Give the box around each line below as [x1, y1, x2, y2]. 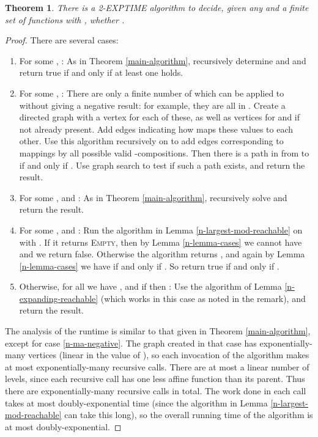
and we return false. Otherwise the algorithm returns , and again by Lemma [19, 248, 305, 260]
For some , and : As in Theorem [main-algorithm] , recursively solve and [19, 191, 287, 204]
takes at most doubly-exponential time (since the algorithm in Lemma [5, 396, 268, 409]
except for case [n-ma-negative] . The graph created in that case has [5, 336, 257, 349]
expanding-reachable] [19, 292, 98, 304]
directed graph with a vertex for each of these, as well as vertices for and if [19, 111, 300, 123]
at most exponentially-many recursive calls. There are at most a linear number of [5, 360, 309, 373]
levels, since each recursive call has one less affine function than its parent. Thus [5, 372, 305, 385]
